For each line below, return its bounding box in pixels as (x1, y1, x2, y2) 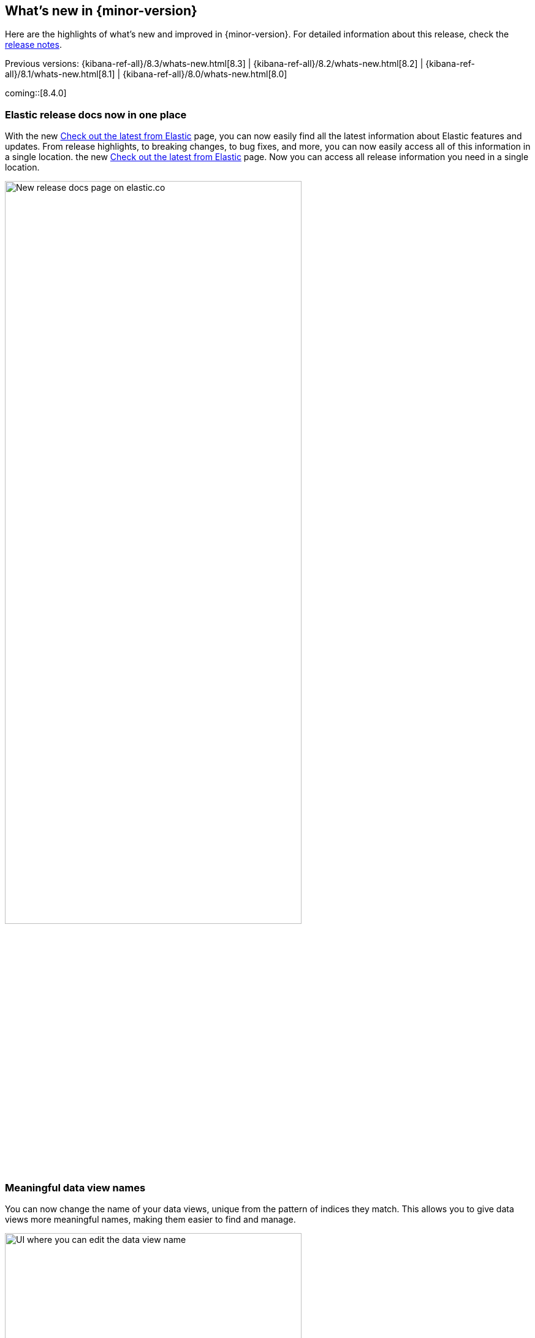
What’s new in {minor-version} (5, 3, 197, 18)
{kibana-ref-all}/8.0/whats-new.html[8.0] (123, 69, 287, 80)
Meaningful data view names (5, 1181, 146, 1194)
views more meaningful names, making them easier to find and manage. (5, 1213, 296, 1225)
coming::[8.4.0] (5, 88, 67, 99)
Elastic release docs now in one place (5, 108, 187, 121)
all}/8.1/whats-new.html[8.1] (5, 69, 115, 80)
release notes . (5, 39, 62, 50)
